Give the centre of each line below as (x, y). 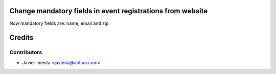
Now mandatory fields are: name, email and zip (59, 23)
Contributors (26, 52)
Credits (21, 38)
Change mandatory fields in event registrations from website (109, 11)
